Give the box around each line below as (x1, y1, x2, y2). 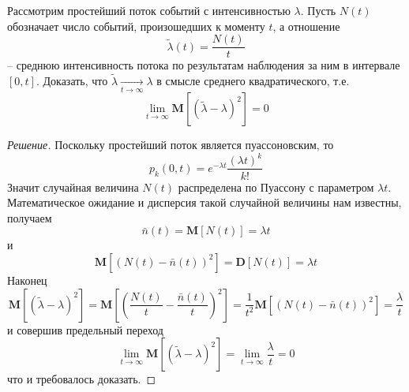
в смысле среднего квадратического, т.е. (156, 73, 350, 89)
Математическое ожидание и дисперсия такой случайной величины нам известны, (7, 194, 402, 211)
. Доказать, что (36, 73, 108, 89)
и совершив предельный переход (7, 321, 163, 338)
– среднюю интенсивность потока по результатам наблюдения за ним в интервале (7, 57, 400, 73)
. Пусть (300, 2, 336, 18)
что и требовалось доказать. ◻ (7, 371, 156, 387)
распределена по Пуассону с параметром (178, 178, 374, 195)
